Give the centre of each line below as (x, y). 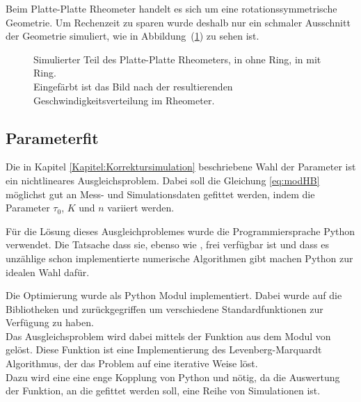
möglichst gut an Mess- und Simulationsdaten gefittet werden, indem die (160, 194)
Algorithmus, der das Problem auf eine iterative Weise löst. (132, 363)
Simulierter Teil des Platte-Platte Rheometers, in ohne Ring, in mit (177, 59)
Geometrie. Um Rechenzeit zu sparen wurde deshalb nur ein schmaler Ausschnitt (178, 22)
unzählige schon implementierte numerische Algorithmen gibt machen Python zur (179, 258)
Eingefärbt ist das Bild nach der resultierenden (133, 86)
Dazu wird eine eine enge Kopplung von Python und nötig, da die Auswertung (173, 377)
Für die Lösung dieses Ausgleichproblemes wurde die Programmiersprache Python (180, 231)
